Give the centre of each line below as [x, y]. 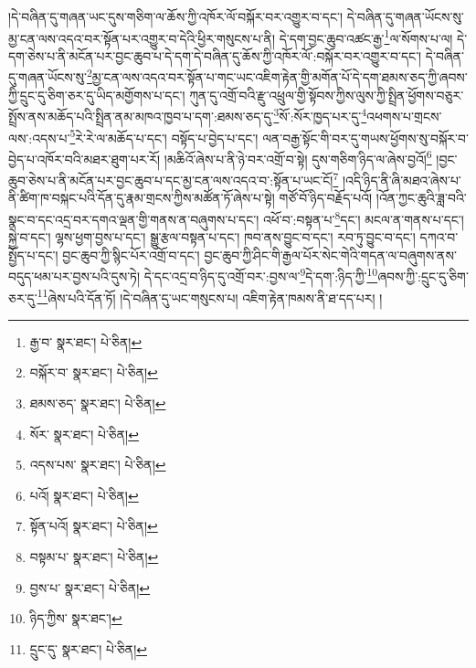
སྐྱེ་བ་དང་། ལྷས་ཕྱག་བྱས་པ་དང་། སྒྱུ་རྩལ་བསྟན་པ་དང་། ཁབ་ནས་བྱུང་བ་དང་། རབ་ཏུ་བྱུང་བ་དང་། [212, 237]
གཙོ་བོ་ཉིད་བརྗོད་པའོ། [326, 198]
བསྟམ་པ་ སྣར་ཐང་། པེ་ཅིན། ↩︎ [94, 556]
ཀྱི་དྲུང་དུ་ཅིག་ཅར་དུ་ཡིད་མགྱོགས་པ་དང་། [97, 95]
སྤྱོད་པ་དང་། [33, 254]
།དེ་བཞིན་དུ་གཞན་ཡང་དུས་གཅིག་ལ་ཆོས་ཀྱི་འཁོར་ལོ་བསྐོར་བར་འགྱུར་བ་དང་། [176, 16]
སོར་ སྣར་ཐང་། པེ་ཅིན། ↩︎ [84, 434]
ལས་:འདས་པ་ [39, 138]
